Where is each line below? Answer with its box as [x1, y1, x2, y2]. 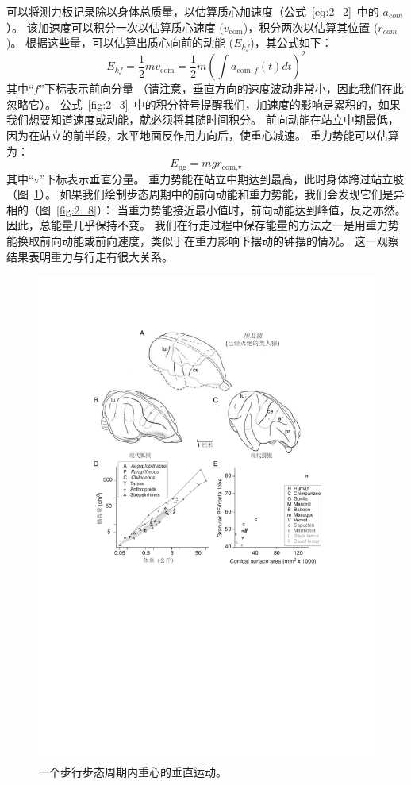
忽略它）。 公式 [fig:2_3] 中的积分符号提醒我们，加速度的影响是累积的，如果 [6, 95, 401, 112]
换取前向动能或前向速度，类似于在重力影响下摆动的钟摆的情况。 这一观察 [17, 233, 399, 249]
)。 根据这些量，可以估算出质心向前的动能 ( [6, 34, 234, 51]
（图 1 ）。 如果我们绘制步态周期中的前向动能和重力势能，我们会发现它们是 [6, 186, 394, 202]
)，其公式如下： [250, 34, 332, 51]
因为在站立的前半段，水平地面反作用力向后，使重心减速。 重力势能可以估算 [6, 127, 399, 144]
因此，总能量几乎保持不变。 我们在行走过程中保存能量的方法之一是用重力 [6, 217, 388, 233]
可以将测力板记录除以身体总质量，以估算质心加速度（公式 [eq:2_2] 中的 [6, 3, 379, 19]
